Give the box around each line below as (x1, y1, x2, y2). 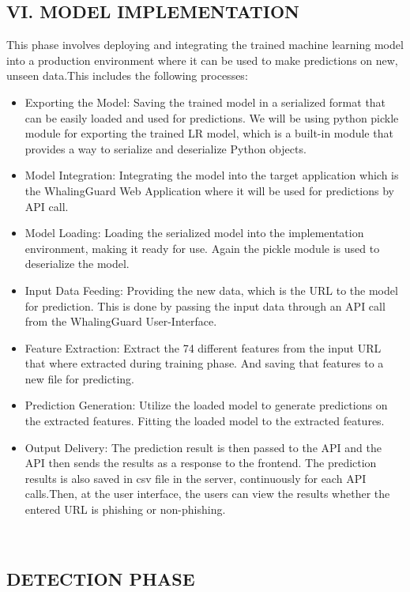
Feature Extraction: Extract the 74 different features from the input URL (24, 339, 382, 356)
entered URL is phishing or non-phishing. (24, 501, 226, 518)
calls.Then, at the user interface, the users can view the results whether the (24, 485, 390, 502)
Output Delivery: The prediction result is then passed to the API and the (24, 439, 382, 455)
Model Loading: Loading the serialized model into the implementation (24, 224, 364, 241)
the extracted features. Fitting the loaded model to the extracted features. (24, 413, 385, 429)
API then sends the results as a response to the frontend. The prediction (24, 454, 377, 471)
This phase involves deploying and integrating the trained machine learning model (6, 36, 404, 53)
